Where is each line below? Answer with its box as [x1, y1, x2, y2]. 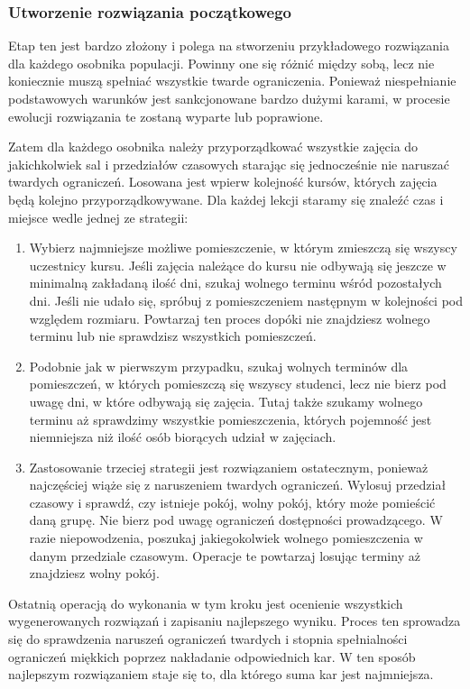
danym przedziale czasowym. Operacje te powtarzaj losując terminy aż [29, 546, 420, 565]
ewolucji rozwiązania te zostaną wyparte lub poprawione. [8, 106, 324, 125]
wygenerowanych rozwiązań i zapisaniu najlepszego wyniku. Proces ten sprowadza [8, 611, 461, 630]
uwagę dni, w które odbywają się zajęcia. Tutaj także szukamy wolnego [29, 391, 423, 410]
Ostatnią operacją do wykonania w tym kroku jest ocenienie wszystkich [8, 593, 403, 612]
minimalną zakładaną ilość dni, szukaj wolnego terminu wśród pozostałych [29, 273, 442, 292]
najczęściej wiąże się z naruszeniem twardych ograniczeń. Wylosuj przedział [29, 475, 447, 494]
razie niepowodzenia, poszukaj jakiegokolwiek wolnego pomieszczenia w [29, 528, 423, 547]
